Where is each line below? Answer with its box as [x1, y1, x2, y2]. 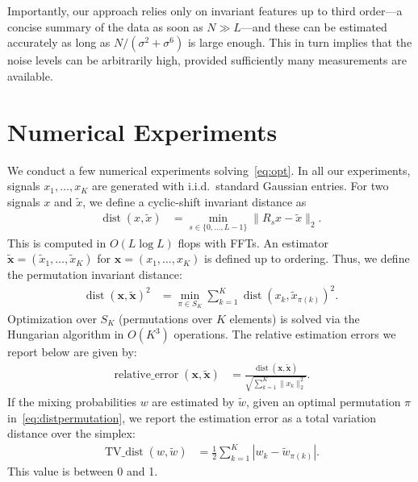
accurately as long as [7, 34, 111, 51]
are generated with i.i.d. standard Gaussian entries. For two [91, 177, 389, 194]
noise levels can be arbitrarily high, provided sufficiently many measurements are [7, 52, 407, 69]
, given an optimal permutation [246, 393, 401, 410]
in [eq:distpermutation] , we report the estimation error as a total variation [7, 409, 377, 426]
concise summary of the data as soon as [7, 18, 203, 35]
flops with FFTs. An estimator [178, 234, 329, 251]
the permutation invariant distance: [7, 266, 182, 283]
